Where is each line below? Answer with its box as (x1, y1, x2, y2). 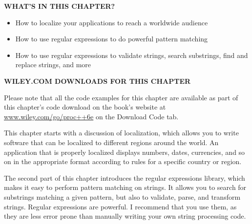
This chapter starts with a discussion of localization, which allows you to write (4, 128, 239, 138)
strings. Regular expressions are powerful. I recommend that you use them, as (4, 201, 237, 211)
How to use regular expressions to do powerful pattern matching (15, 34, 208, 44)
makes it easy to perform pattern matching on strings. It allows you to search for (4, 182, 247, 192)
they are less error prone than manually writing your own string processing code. (4, 211, 246, 221)
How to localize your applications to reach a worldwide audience (15, 17, 208, 27)
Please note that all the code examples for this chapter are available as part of (4, 92, 238, 102)
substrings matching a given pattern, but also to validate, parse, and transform (4, 191, 241, 202)
